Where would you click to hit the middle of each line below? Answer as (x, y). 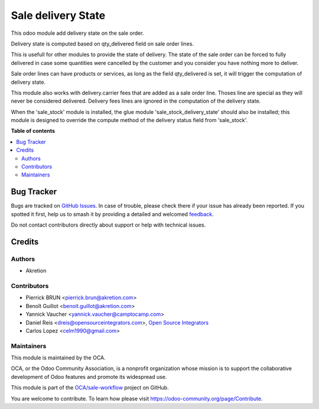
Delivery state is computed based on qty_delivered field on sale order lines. (102, 44)
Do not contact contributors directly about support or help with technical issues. (108, 225)
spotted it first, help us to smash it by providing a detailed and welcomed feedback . (112, 214)
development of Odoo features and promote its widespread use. (89, 377)
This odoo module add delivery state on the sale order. (77, 33)
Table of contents (33, 131)
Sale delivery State (58, 15)
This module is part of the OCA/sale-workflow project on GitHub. (90, 388)
